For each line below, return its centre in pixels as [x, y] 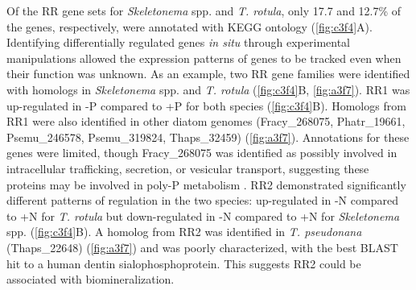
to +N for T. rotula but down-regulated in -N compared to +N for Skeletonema [203, 215]
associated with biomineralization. [91, 279]
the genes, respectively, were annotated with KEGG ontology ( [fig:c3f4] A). [189, 26]
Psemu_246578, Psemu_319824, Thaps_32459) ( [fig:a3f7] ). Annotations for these [208, 137]
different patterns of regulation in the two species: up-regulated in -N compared [202, 200]
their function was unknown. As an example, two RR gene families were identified [208, 74]
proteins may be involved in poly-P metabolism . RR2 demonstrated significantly [206, 184]
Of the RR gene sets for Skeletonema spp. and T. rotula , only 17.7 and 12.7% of [204, 10]
